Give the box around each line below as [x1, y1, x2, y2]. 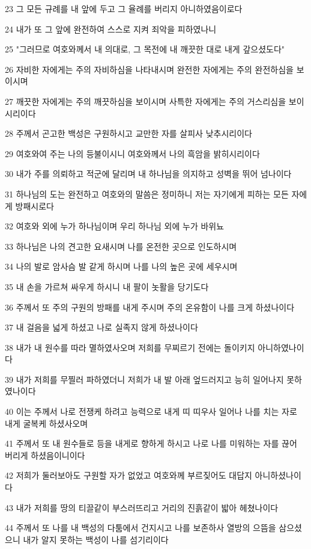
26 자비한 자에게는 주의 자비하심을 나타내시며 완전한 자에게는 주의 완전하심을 [5, 63, 294, 75]
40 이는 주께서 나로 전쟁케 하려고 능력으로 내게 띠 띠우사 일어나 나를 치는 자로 [5, 405, 297, 418]
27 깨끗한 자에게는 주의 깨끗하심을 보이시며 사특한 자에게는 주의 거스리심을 [5, 95, 286, 107]
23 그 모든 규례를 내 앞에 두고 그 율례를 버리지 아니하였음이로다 [5, 2, 243, 14]
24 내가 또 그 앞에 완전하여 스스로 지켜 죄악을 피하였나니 [5, 22, 217, 35]
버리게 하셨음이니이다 [5, 448, 85, 461]
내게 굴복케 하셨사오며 [5, 417, 88, 429]
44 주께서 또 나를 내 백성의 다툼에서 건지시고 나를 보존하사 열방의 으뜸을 [5, 521, 276, 534]
